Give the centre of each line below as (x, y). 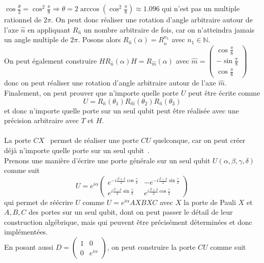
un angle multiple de (36, 39)
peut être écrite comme (224, 92)
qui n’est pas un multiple (201, 8)
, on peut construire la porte (151, 247)
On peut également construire (51, 60)
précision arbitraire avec (41, 120)
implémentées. (26, 232)
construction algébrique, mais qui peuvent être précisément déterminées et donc (128, 222)
